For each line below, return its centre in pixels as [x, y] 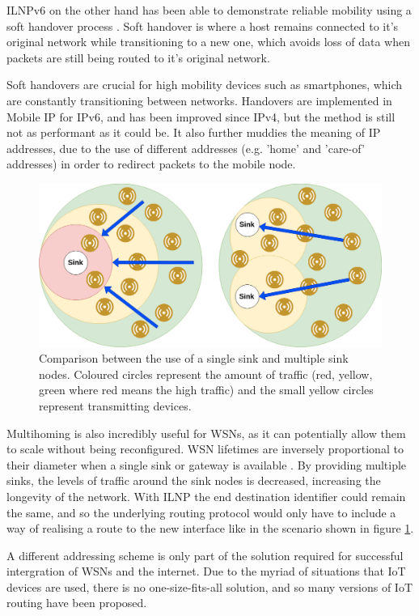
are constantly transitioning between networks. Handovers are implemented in [199, 100]
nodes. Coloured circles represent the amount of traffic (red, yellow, [206, 374]
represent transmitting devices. [115, 405]
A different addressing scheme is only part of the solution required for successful [205, 555]
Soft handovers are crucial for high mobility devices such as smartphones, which [205, 85]
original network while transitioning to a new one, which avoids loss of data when [208, 42]
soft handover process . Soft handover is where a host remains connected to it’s [203, 25]
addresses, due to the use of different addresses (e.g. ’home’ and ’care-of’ [186, 148]
